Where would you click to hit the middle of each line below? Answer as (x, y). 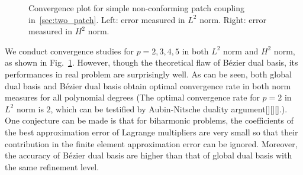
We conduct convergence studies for (69, 51)
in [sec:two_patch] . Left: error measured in (107, 19)
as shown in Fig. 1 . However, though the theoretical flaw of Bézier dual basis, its (151, 62)
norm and (241, 51)
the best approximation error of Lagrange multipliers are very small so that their (151, 132)
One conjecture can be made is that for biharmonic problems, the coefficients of (149, 120)
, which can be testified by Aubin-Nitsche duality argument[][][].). (169, 108)
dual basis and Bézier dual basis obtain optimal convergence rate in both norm (148, 85)
